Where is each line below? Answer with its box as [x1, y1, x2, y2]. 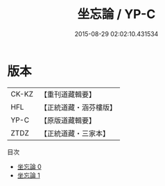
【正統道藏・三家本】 [40, 128, 110, 138]
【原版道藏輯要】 [40, 115, 96, 125]
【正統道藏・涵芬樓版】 [40, 102, 116, 112]
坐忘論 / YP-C [77, 6, 156, 22]
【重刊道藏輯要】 [40, 90, 96, 99]
